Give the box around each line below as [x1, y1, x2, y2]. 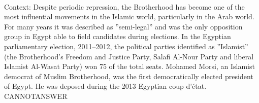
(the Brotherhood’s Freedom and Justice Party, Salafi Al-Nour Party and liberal [4, 51, 254, 61]
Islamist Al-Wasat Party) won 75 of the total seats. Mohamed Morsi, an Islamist [4, 61, 255, 72]
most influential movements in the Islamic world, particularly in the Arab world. [4, 11, 254, 22]
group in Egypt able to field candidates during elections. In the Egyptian [4, 31, 231, 42]
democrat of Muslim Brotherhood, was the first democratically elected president [4, 71, 253, 81]
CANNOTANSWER [4, 90, 68, 101]
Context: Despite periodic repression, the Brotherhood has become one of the [4, 1, 245, 12]
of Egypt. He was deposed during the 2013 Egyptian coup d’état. [4, 81, 207, 91]
